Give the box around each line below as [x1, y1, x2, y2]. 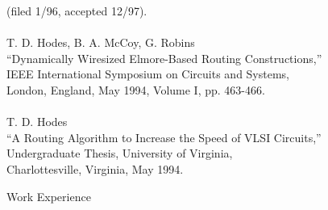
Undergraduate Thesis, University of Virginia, [6, 145, 233, 162]
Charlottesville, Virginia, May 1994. [6, 160, 184, 177]
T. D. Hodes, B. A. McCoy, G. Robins [6, 34, 195, 51]
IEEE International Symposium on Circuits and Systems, [6, 65, 290, 82]
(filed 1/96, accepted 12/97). [6, 2, 147, 19]
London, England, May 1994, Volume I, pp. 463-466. [6, 81, 265, 98]
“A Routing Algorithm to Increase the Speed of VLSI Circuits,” [6, 128, 322, 145]
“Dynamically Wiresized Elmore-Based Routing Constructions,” [6, 49, 322, 66]
